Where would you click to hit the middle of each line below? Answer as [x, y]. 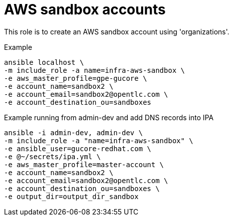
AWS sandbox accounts [85, 9]
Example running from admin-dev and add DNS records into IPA [109, 117]
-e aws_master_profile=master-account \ [84, 164]
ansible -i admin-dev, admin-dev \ [74, 132]
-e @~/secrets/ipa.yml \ [52, 156]
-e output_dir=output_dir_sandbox [71, 196]
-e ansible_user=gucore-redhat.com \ [78, 148]
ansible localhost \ [44, 62]
